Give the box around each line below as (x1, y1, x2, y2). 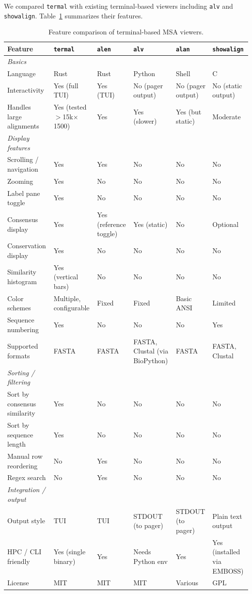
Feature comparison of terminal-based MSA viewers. (48, 27, 204, 37)
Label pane (7, 188, 40, 198)
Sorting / (7, 367, 35, 377)
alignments (7, 121, 39, 131)
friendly (7, 556, 30, 566)
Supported (7, 341, 38, 351)
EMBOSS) (212, 565, 244, 576)
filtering (7, 377, 31, 387)
